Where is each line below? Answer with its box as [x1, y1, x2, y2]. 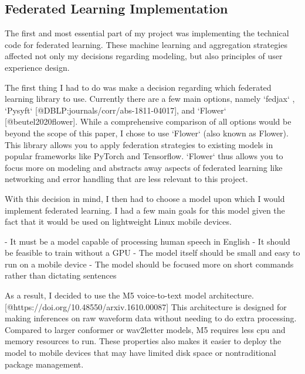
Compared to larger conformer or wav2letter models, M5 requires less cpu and [5, 323, 286, 335]
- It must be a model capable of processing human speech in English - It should [5, 235, 290, 247]
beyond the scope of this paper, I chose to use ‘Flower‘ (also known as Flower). [5, 126, 289, 139]
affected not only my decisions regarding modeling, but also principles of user [5, 50, 283, 62]
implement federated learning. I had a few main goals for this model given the [5, 204, 285, 216]
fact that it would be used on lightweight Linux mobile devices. [5, 215, 232, 228]
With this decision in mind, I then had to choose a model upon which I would [5, 192, 285, 204]
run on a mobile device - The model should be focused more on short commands [5, 258, 294, 270]
